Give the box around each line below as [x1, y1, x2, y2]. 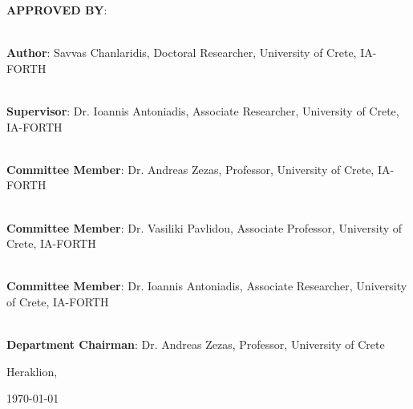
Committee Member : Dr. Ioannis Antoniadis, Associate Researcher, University [6, 277, 407, 294]
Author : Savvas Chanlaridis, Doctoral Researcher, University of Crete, [6, 44, 357, 61]
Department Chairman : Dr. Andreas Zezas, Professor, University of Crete [6, 336, 385, 353]
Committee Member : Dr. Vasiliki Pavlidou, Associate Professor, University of [6, 219, 403, 236]
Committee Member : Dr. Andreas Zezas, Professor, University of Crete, [6, 160, 375, 177]
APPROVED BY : [6, 2, 107, 18]
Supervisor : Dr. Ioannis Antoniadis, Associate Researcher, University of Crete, [6, 102, 399, 119]
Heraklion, [6, 362, 58, 379]
